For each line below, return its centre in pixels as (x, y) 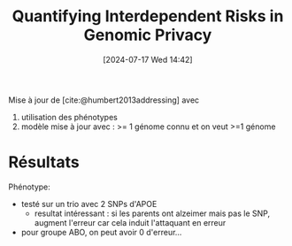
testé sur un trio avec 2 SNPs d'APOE (89, 204)
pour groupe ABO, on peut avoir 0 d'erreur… (101, 232)
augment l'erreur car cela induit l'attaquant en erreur (130, 222)
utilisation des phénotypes (69, 117)
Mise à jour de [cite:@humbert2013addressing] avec (104, 100)
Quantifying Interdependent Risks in (148, 16)
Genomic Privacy (148, 35)
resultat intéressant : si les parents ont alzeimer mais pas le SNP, (152, 213)
